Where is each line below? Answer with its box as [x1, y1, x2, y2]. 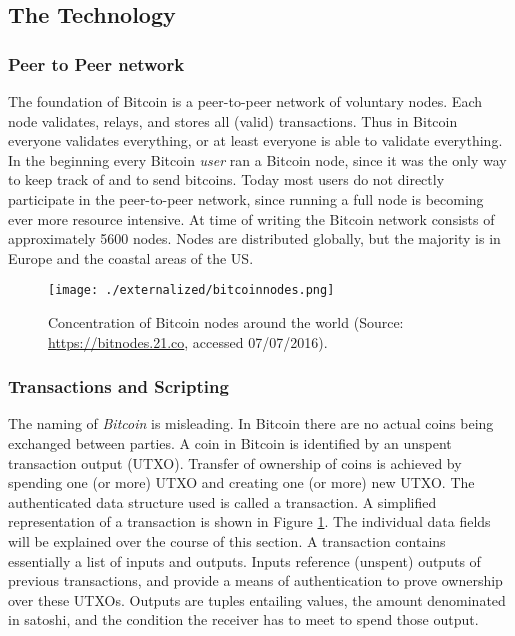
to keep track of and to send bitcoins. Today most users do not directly [8, 169, 445, 190]
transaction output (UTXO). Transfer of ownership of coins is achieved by [8, 452, 462, 473]
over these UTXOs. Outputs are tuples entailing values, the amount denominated [8, 589, 506, 610]
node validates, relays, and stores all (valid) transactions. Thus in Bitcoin [8, 110, 458, 131]
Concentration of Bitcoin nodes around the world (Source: [48, 312, 404, 332]
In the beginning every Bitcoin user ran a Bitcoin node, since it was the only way [8, 149, 507, 170]
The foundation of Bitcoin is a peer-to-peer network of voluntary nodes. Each [8, 91, 482, 111]
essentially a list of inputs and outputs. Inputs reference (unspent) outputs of [8, 550, 481, 571]
